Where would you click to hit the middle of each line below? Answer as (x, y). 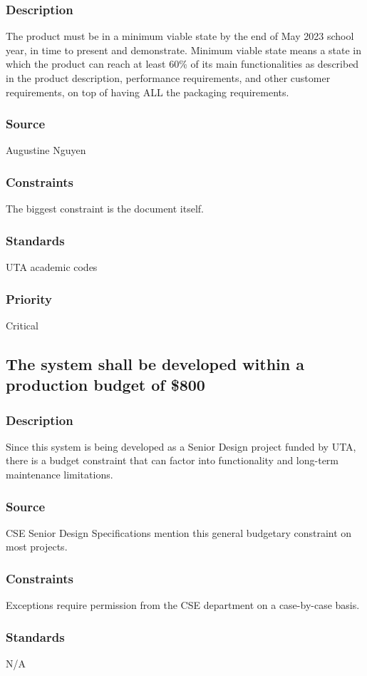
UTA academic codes (52, 267)
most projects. (37, 547)
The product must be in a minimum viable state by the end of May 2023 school (180, 36)
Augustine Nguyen (46, 150)
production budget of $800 (105, 385)
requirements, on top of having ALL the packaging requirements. (148, 92)
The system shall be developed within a (155, 363)
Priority (29, 298)
